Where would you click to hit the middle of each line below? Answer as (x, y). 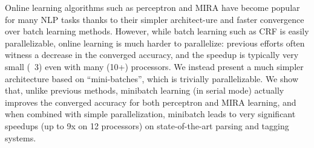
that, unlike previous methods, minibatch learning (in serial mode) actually (145, 90)
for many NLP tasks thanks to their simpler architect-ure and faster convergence (155, 19)
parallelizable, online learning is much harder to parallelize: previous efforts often (155, 43)
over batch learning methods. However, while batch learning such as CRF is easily (157, 31)
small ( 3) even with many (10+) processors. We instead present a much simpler (154, 66)
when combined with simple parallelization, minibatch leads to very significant (150, 114)
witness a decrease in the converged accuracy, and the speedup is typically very (152, 55)
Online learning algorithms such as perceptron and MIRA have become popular (152, 7)
